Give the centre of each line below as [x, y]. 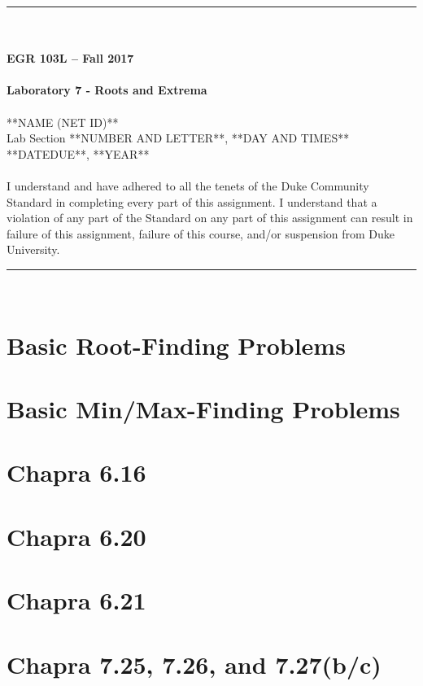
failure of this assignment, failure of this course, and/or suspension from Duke [201, 233]
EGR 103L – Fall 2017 [70, 58]
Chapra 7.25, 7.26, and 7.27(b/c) [194, 664]
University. [33, 249]
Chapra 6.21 [76, 600]
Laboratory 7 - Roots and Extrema [107, 90]
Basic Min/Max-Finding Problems [203, 409]
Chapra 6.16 [76, 472]
